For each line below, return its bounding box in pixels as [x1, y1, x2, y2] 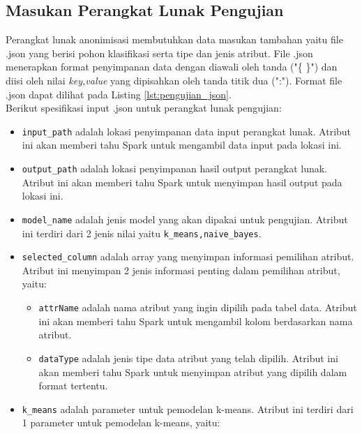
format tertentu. [38, 378, 108, 393]
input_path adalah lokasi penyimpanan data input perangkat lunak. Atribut [22, 124, 352, 138]
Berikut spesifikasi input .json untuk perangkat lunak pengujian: [6, 100, 282, 115]
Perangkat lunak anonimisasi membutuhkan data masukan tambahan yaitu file [6, 32, 343, 47]
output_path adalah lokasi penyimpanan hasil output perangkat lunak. [22, 161, 327, 176]
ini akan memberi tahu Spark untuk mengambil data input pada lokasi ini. [22, 137, 342, 152]
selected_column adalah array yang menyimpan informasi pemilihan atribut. [22, 249, 354, 264]
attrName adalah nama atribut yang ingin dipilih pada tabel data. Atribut [38, 300, 357, 315]
